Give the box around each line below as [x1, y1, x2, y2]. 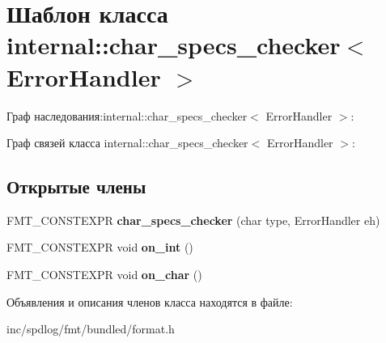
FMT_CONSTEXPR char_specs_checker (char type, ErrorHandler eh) [6, 211, 380, 228]
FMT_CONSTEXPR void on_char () [6, 266, 202, 283]
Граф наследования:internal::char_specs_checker [6, 107, 248, 124]
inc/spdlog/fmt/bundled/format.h [6, 320, 175, 337]
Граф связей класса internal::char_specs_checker [6, 134, 248, 151]
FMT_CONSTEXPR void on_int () [6, 239, 193, 256]
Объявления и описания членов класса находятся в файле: [6, 293, 293, 310]
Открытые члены [6, 174, 146, 199]
